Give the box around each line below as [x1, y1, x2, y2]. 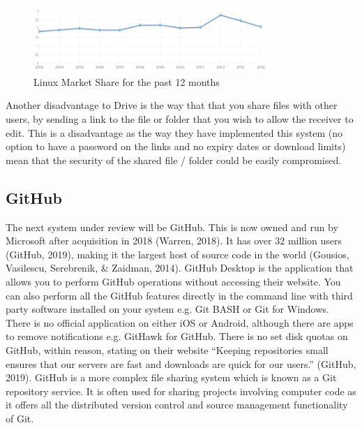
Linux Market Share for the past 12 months [33, 74, 220, 89]
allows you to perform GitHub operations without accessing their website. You [6, 274, 341, 288]
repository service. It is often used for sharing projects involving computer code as [6, 383, 356, 398]
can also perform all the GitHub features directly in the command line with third [6, 288, 353, 302]
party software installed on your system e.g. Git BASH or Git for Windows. [6, 302, 329, 316]
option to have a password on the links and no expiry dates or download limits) [6, 139, 346, 154]
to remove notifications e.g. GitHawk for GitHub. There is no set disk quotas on [6, 329, 348, 344]
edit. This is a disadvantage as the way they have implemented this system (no [6, 125, 343, 140]
